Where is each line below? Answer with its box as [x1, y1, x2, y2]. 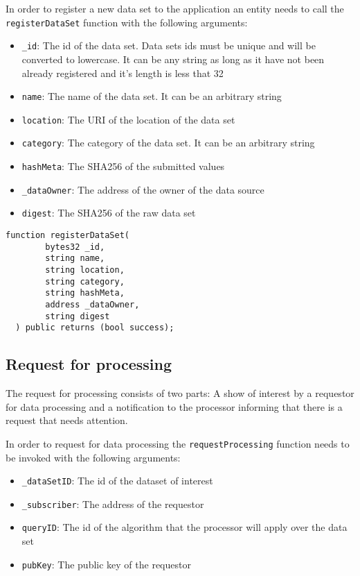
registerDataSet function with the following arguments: [6, 15, 248, 29]
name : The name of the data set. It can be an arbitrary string [21, 89, 282, 103]
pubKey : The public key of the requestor [21, 557, 191, 571]
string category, [45, 276, 125, 287]
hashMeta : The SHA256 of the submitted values [21, 159, 225, 173]
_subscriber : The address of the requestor [21, 496, 204, 511]
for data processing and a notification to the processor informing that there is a [6, 399, 343, 414]
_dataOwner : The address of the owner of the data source [21, 182, 264, 196]
